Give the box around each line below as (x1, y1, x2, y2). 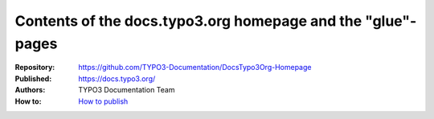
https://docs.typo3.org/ (78, 73, 156, 84)
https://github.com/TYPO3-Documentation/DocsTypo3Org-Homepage (78, 63, 312, 72)
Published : (14, 73, 52, 84)
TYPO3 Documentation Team (78, 85, 175, 95)
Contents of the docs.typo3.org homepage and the (14, 12, 362, 30)
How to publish (78, 96, 129, 106)
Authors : (14, 85, 46, 95)
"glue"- (364, 12, 417, 30)
